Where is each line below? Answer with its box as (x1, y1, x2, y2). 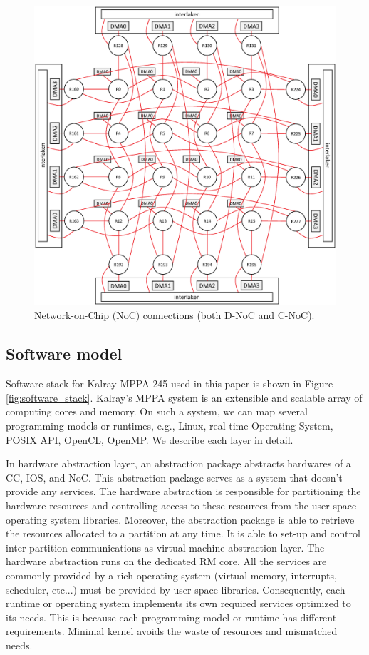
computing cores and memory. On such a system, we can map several (6, 404, 308, 419)
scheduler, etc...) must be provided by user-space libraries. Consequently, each (6, 582, 345, 596)
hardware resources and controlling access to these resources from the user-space (6, 498, 357, 512)
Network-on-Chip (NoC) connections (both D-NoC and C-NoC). (34, 308, 315, 323)
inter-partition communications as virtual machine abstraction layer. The (6, 539, 325, 554)
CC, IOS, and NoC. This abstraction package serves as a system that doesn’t (6, 469, 343, 484)
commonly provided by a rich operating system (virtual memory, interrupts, (6, 567, 337, 582)
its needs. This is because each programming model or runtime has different (6, 609, 337, 624)
